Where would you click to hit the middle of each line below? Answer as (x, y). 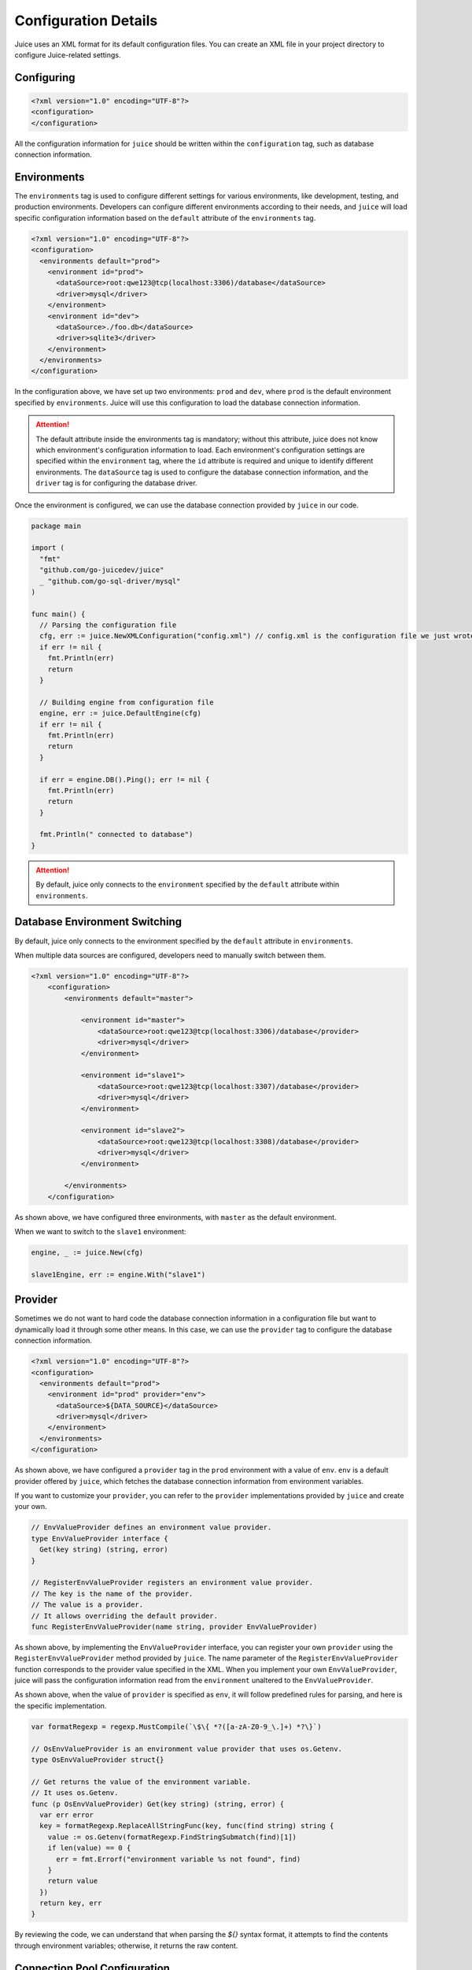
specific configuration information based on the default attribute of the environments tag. (165, 217)
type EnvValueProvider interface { (100, 1538)
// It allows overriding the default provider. (124, 1616)
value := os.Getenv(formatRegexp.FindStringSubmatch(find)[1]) (172, 1837)
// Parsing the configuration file (108, 625)
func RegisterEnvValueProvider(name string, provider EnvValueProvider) (174, 1626)
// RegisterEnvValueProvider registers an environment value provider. (172, 1583)
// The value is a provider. (87, 1605)
